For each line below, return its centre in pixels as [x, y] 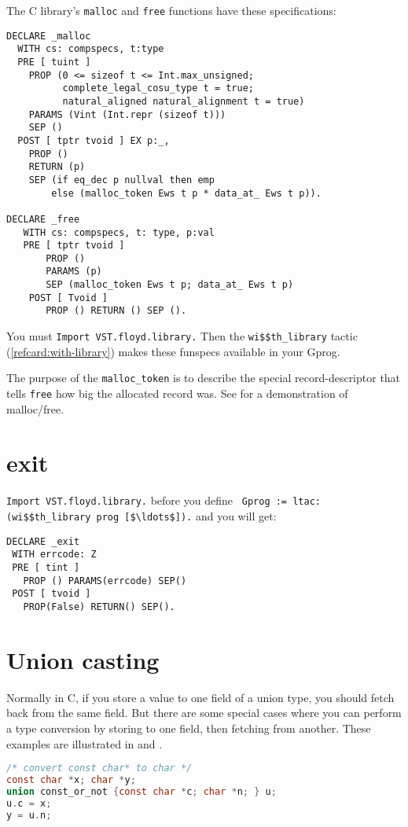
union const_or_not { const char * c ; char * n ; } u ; [142, 791]
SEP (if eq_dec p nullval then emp [121, 180]
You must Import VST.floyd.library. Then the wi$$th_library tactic [182, 336]
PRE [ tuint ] [54, 62]
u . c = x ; [29, 803]
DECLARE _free [43, 219]
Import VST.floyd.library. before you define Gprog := [147, 500]
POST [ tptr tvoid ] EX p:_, [94, 140]
